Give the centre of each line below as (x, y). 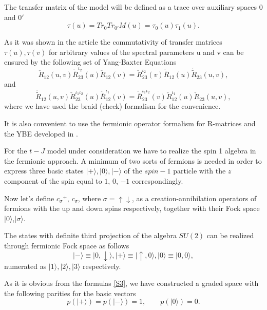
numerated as (25, 266)
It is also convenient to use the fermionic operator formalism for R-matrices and (130, 123)
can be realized (230, 235)
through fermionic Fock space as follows (67, 245)
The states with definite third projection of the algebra (90, 235)
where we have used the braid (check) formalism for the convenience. (112, 106)
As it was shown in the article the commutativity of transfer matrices (113, 42)
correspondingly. (158, 181)
